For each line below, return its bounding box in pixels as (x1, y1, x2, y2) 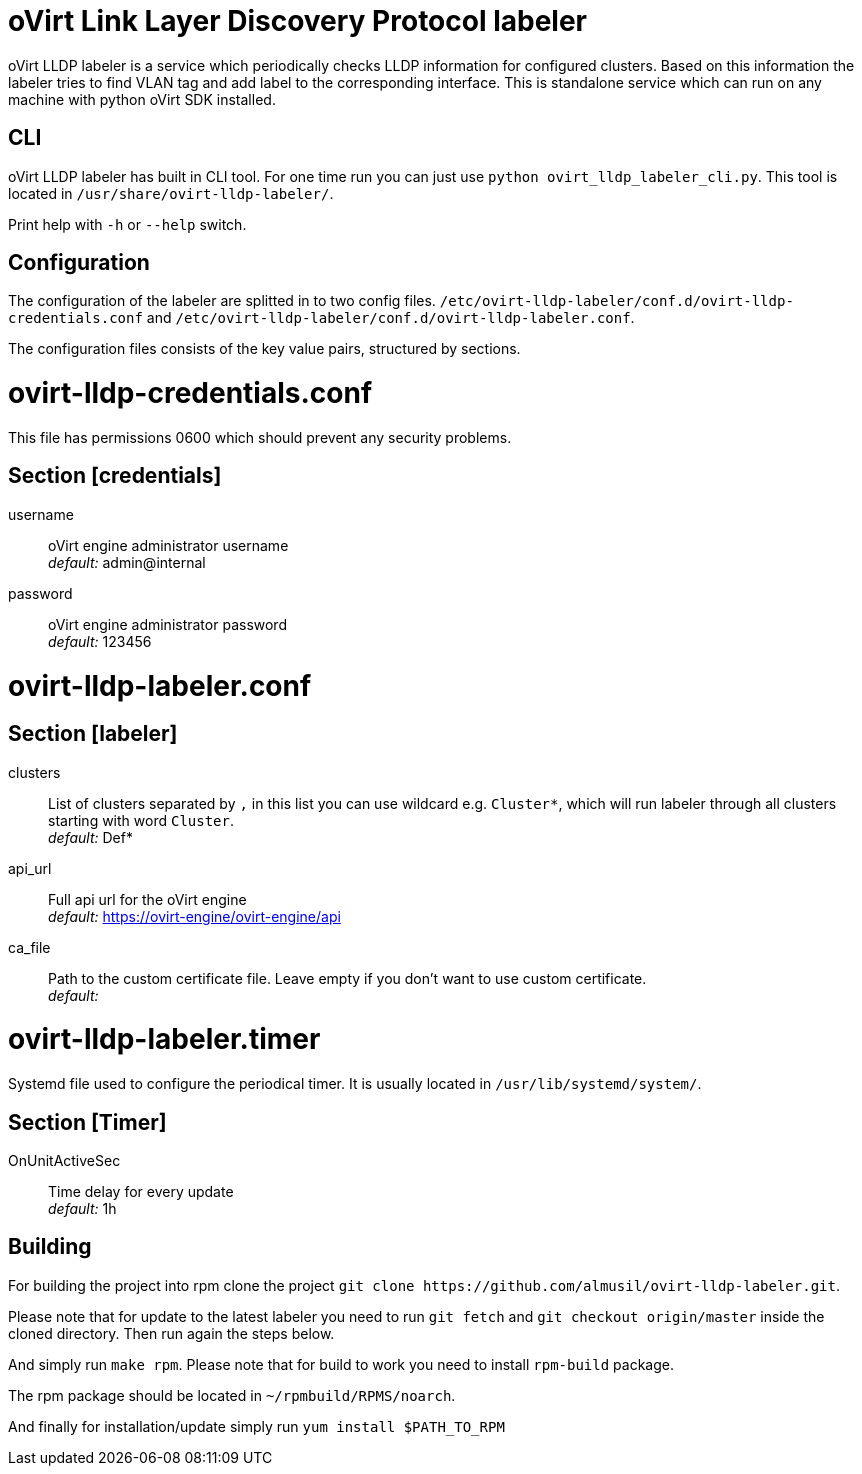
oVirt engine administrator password (48, 615, 287, 633)
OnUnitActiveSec (8, 1152, 121, 1170)
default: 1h (48, 1200, 117, 1218)
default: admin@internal (48, 553, 206, 571)
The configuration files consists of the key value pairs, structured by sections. (8, 340, 521, 358)
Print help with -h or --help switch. (8, 215, 247, 233)
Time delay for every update (48, 1183, 234, 1201)
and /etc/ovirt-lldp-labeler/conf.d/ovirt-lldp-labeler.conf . (146, 309, 635, 327)
